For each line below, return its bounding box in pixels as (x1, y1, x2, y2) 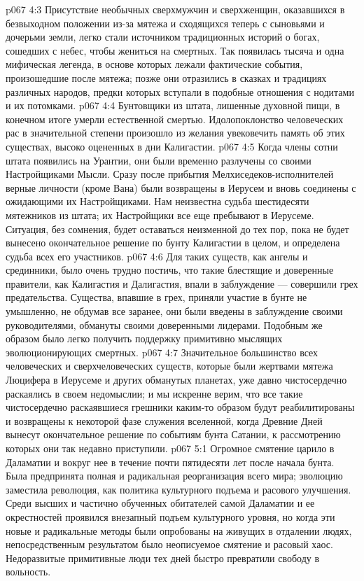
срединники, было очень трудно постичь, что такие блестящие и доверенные (6, 262, 334, 277)
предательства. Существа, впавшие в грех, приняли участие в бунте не (6, 290, 307, 304)
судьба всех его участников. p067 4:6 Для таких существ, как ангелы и (6, 248, 308, 263)
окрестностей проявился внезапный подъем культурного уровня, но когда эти (6, 509, 335, 524)
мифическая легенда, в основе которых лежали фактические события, (6, 57, 303, 71)
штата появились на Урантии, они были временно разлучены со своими (6, 153, 311, 167)
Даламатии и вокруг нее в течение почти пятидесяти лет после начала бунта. (6, 454, 335, 469)
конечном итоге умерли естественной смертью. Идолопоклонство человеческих (6, 111, 344, 126)
